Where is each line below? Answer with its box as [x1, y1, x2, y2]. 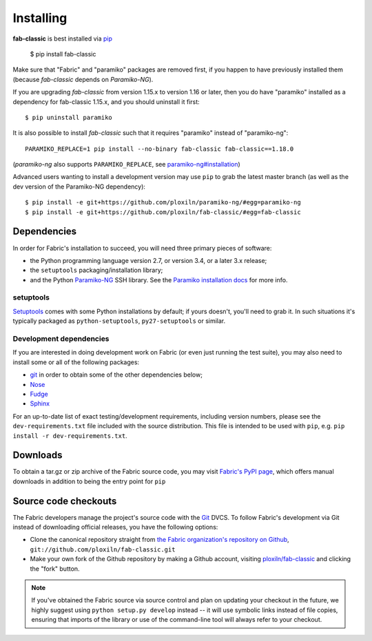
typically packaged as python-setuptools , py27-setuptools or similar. [12, 317, 226, 325]
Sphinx [30, 399, 50, 408]
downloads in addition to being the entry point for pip [12, 477, 166, 485]
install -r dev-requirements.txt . [12, 431, 127, 440]
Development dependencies [12, 334, 110, 344]
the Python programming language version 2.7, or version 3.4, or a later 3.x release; [30, 256, 267, 264]
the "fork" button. [30, 565, 80, 573]
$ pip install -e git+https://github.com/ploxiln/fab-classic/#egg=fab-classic [25, 208, 301, 216]
